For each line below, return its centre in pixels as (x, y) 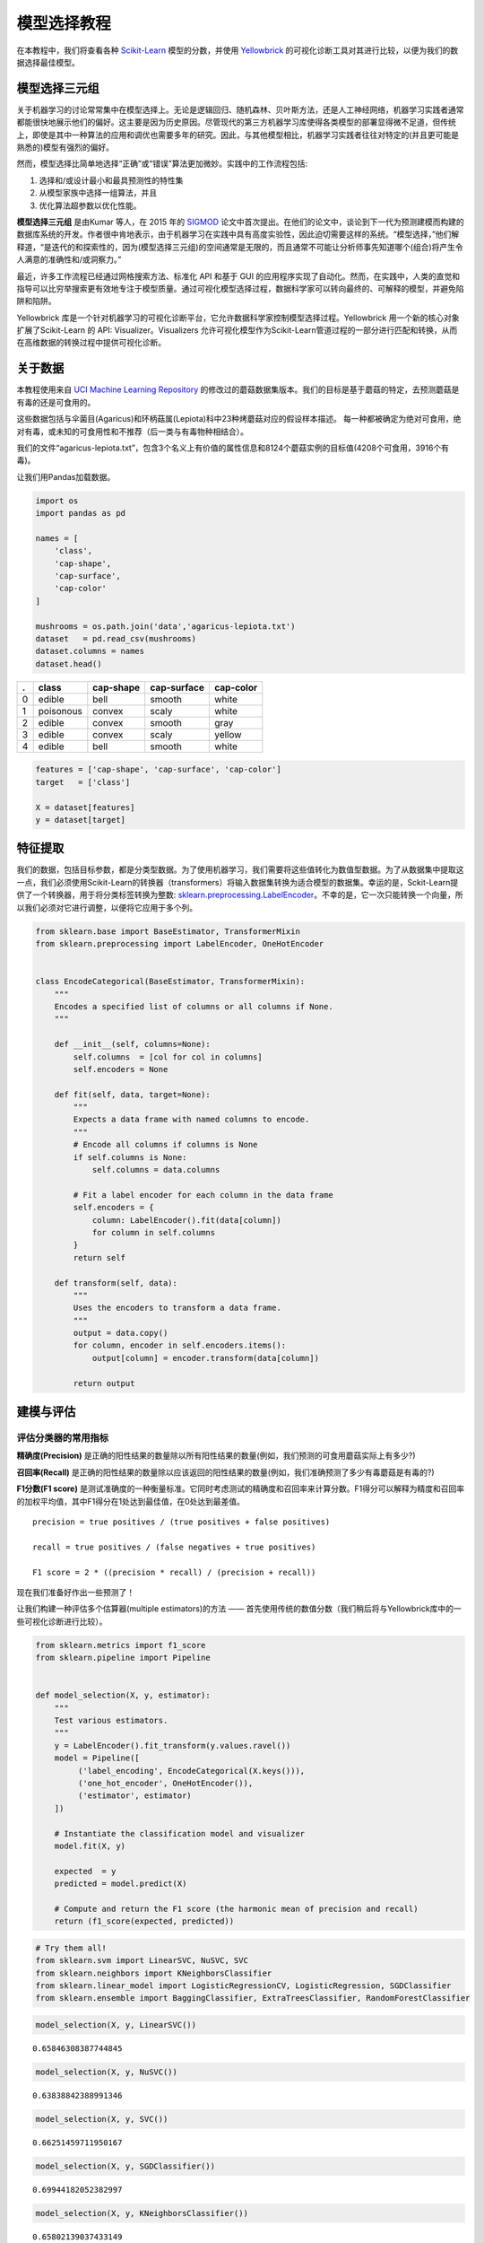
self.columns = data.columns (156, 1170)
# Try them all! (71, 1948)
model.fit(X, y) (90, 1846)
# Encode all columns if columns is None (165, 1145)
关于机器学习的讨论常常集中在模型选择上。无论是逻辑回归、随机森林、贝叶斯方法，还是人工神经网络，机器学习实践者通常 (240, 109)
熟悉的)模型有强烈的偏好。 (65, 147)
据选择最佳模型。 (48, 62)
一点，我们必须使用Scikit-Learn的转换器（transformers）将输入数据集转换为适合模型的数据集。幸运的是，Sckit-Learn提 (238, 882)
